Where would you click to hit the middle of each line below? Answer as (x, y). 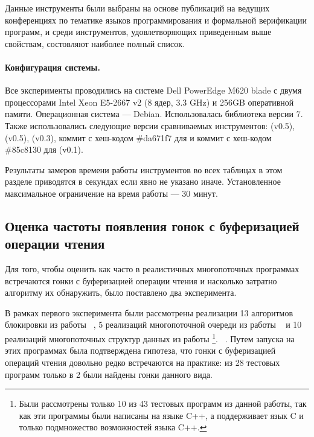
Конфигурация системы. (53, 67)
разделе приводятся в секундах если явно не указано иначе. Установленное (143, 181)
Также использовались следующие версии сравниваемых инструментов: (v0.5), (150, 125)
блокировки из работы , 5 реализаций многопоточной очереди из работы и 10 (153, 324)
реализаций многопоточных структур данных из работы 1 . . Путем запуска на (150, 338)
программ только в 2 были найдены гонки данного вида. (109, 374)
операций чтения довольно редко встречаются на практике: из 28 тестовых (143, 362)
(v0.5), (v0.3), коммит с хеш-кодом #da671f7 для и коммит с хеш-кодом (138, 137)
